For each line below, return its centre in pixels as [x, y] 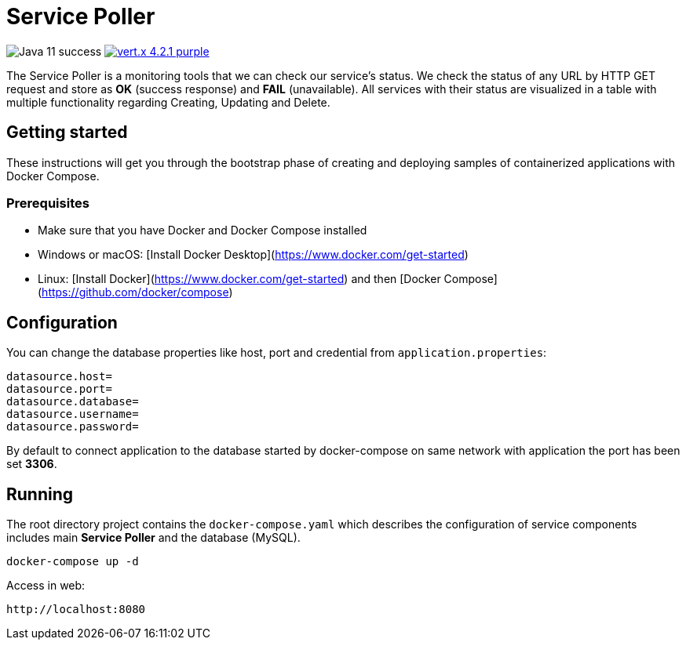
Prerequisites [48, 203]
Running [40, 494]
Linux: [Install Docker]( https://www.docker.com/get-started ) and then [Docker [239, 279]
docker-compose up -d [73, 562]
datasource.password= [73, 427]
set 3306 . [32, 464]
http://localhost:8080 [76, 610]
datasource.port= [59, 389]
